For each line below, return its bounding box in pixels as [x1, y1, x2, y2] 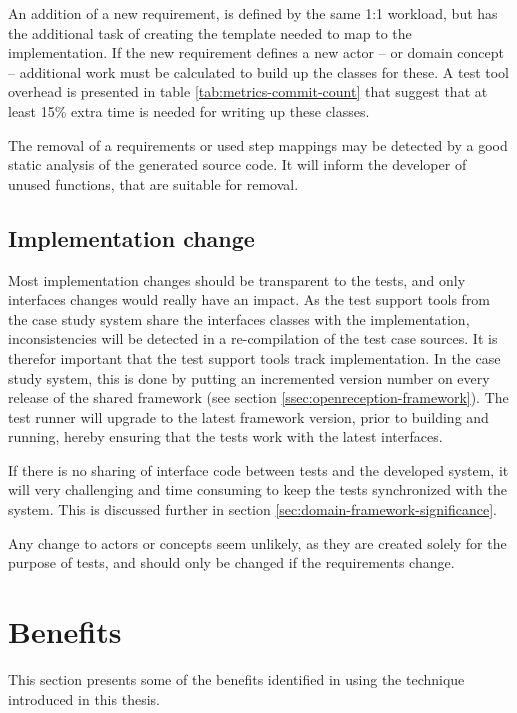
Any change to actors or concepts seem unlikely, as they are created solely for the [8, 532, 507, 553]
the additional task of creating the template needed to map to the [8, 22, 412, 43]
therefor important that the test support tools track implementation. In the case [8, 347, 501, 368]
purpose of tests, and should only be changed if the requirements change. [8, 552, 455, 573]
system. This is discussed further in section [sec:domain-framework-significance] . [8, 499, 497, 520]
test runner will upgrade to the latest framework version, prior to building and [8, 406, 489, 427]
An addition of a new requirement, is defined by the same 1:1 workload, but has [8, 3, 498, 23]
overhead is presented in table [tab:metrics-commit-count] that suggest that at [8, 81, 488, 102]
